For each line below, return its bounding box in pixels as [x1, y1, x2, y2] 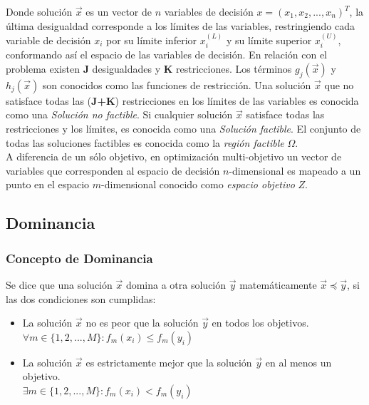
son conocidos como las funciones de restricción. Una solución [42, 77, 311, 92]
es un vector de [85, 4, 152, 19]
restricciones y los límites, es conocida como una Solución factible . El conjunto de [6, 121, 361, 135]
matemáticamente [239, 277, 317, 292]
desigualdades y [92, 61, 161, 76]
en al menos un [265, 354, 332, 369]
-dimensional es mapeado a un [229, 163, 361, 178]
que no [324, 77, 354, 92]
